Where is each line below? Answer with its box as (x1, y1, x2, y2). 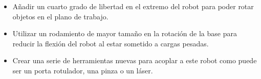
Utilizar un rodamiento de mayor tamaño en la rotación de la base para (12, 28, 237, 39)
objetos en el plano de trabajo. (12, 11, 108, 21)
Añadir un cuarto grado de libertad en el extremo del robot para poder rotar (12, 1, 254, 11)
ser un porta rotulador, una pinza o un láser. (12, 65, 153, 75)
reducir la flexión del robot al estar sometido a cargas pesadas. (12, 38, 209, 48)
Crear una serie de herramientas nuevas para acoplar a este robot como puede (12, 55, 257, 66)
